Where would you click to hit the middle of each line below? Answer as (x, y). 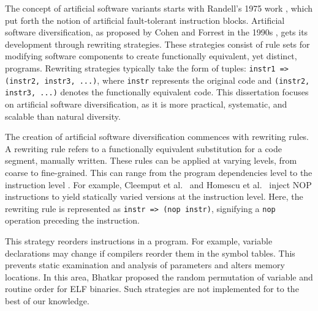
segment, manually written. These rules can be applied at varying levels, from (151, 160)
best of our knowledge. (47, 300)
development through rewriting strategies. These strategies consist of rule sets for (157, 44)
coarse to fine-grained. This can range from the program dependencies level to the (159, 172)
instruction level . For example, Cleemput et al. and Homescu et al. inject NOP (158, 184)
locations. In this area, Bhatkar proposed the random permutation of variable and (159, 276)
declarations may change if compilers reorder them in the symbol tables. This (150, 253)
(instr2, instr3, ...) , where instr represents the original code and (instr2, (157, 80)
